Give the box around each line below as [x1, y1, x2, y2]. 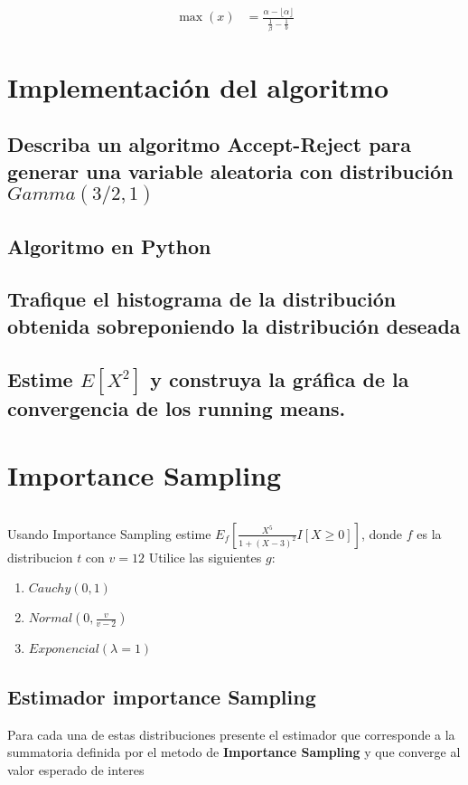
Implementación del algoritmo [7, 68, 389, 105]
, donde [360, 524, 403, 543]
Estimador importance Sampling [7, 682, 316, 710]
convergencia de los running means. [7, 394, 346, 422]
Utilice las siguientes [148, 547, 262, 566]
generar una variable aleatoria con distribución [7, 156, 454, 184]
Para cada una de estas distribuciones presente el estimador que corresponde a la [7, 724, 455, 743]
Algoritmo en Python [7, 232, 211, 260]
